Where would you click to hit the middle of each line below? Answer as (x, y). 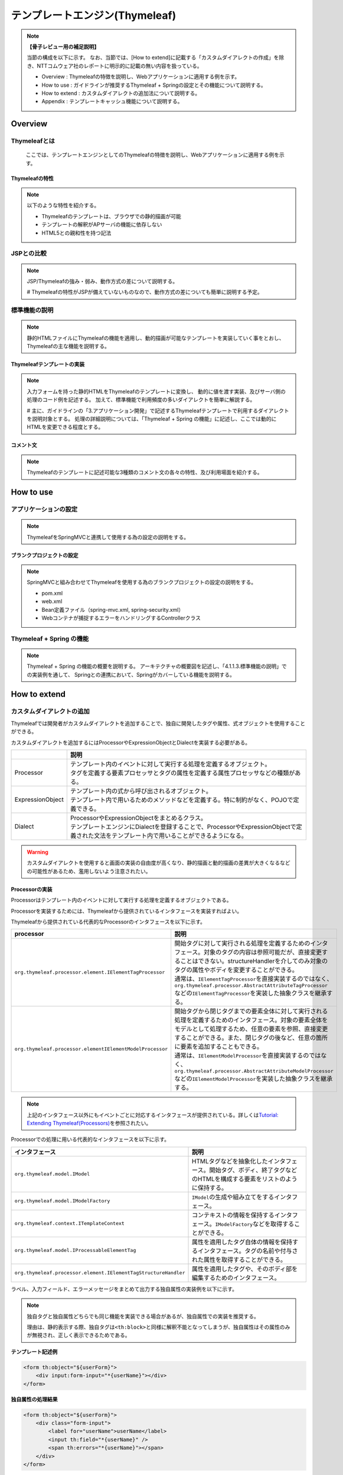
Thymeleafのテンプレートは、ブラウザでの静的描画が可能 (111, 216)
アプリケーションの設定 (44, 509)
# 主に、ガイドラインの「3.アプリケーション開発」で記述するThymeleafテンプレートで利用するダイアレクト (158, 411)
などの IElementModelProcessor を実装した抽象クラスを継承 (254, 1079)
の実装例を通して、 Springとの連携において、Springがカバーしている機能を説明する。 (131, 674)
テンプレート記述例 (34, 1352)
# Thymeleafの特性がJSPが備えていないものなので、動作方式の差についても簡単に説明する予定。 (145, 292)
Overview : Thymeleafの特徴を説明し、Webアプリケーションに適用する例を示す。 (141, 77)
